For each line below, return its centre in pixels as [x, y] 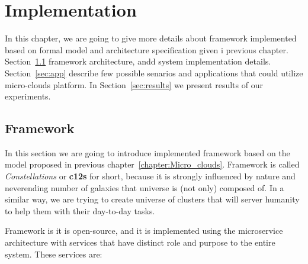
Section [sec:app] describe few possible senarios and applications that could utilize [154, 73]
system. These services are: [54, 254]
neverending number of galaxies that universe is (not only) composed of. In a [145, 187]
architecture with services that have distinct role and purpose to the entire [140, 242]
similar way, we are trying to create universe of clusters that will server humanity [152, 199]
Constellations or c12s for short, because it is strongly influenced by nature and [150, 176]
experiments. [28, 96]
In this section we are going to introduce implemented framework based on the [147, 152]
